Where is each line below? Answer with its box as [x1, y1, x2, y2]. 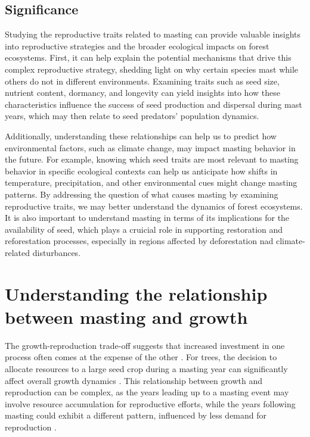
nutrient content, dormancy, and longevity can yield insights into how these [5, 86, 280, 99]
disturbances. [32, 246, 81, 258]
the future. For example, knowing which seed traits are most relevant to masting [5, 153, 299, 166]
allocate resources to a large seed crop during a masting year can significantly [5, 362, 288, 374]
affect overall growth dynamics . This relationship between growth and [5, 374, 263, 386]
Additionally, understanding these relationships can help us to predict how [5, 129, 277, 142]
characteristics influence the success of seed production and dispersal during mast [5, 98, 302, 110]
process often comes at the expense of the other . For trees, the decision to [5, 351, 277, 363]
